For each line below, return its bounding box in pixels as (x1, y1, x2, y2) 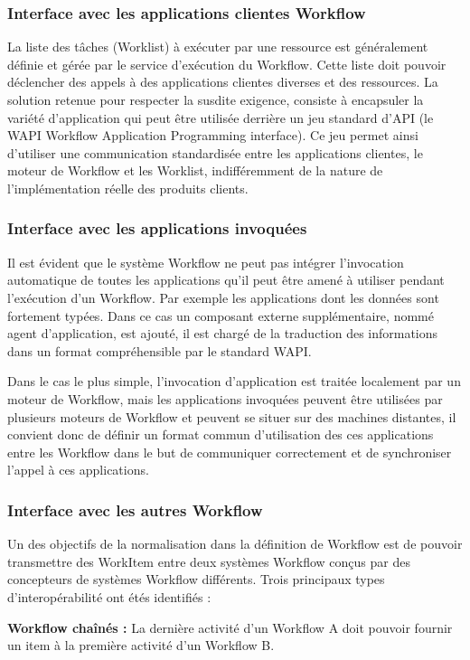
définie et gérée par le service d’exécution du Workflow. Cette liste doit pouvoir (7, 54, 446, 73)
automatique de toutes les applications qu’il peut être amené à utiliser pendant (7, 270, 445, 289)
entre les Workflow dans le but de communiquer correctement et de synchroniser (7, 442, 452, 461)
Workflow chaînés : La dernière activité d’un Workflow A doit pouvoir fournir (7, 618, 453, 636)
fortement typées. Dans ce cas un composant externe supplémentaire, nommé (7, 306, 434, 325)
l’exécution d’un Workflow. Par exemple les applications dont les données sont (7, 288, 439, 306)
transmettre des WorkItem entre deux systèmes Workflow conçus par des (7, 552, 410, 570)
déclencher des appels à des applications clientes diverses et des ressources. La (7, 72, 438, 91)
